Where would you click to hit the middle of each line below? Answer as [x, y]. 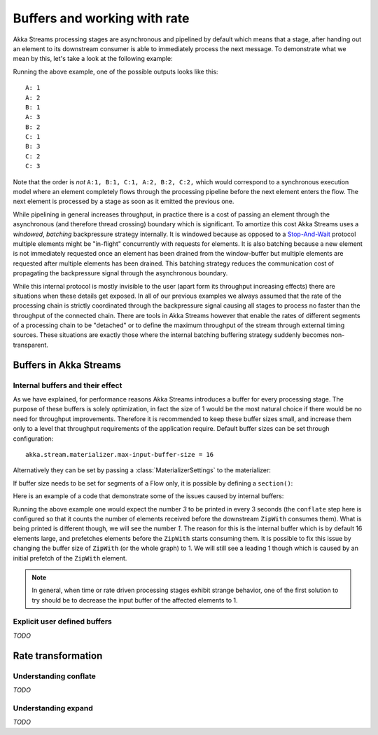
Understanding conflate [54, 676]
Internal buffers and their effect [68, 385]
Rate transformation [58, 655]
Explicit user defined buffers [62, 621]
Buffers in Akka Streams [67, 365]
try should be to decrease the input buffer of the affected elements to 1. [135, 600]
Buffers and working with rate [101, 18]
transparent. [31, 345]
